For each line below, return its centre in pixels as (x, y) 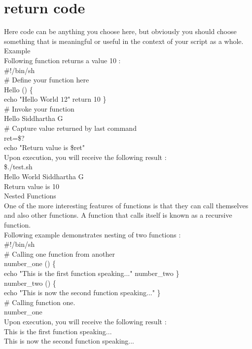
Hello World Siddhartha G (44, 176)
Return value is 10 (32, 186)
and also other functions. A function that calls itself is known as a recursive (118, 215)
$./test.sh (18, 167)
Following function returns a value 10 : (62, 60)
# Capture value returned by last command (70, 128)
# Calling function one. (40, 302)
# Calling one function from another (59, 253)
